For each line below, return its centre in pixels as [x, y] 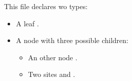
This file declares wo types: [46, 6]
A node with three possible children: [72, 40]
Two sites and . [52, 74]
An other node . [53, 57]
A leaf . [27, 23]
